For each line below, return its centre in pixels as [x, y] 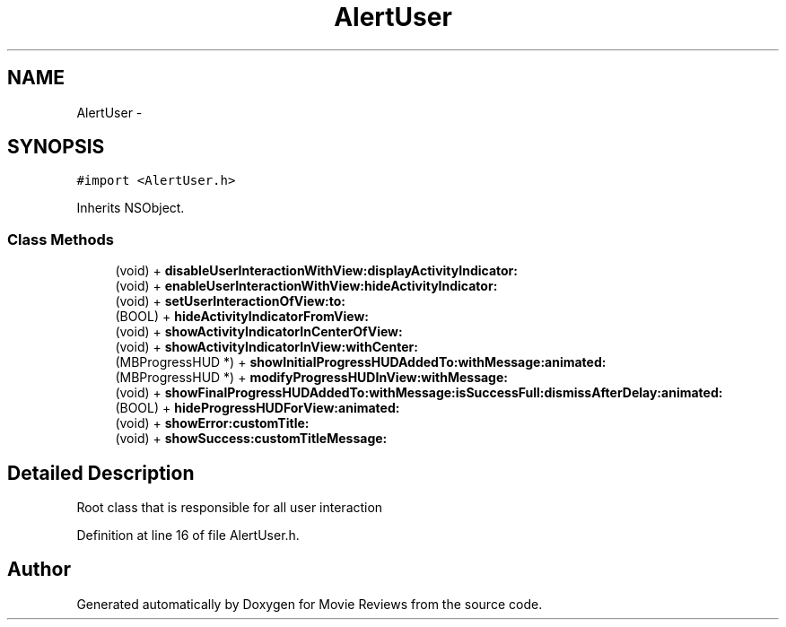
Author [39, 570]
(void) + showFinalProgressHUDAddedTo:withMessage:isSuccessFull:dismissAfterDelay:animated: [419, 393]
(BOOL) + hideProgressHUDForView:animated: [258, 408]
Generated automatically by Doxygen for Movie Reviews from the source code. [310, 604]
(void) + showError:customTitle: [212, 423]
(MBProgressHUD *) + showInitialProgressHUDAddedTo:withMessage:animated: [361, 362]
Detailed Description [101, 473]
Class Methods [61, 239]
